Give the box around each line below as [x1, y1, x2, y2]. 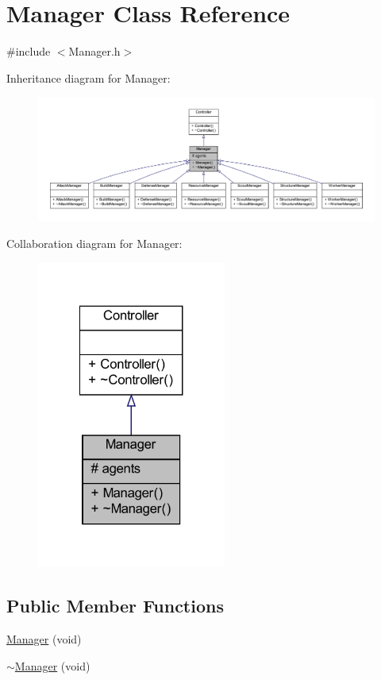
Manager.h [68, 43, 121, 60]
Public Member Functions [6, 593, 224, 618]
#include [6, 43, 51, 60]
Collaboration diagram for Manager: [6, 235, 183, 251]
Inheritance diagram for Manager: [6, 69, 171, 86]
